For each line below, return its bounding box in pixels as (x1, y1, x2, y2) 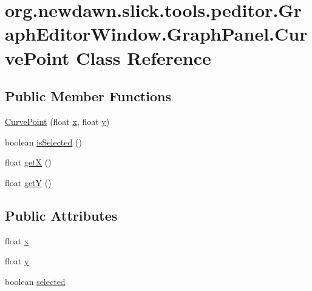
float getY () (5, 176, 52, 189)
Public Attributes (5, 206, 118, 224)
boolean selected (5, 275, 66, 287)
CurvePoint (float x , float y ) (5, 115, 110, 127)
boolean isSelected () (5, 135, 82, 148)
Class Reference (76, 45, 211, 70)
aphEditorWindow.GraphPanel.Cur (5, 21, 308, 46)
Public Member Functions (5, 87, 171, 105)
